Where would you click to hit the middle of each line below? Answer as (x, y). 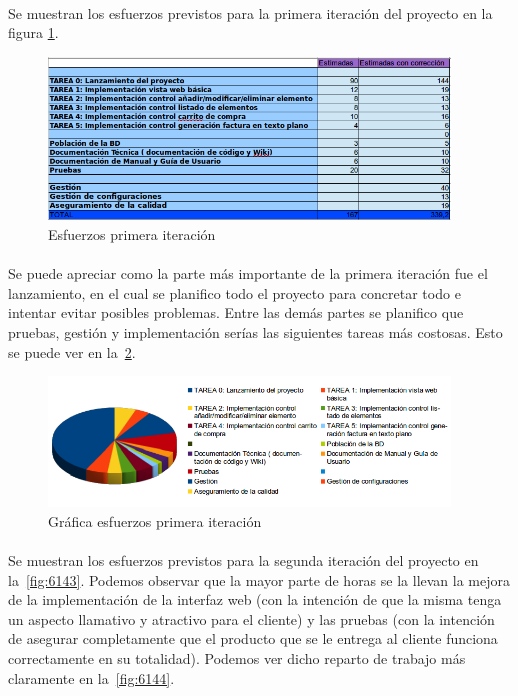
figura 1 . (33, 32)
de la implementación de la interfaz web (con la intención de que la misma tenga (255, 599)
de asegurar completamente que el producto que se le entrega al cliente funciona (253, 638)
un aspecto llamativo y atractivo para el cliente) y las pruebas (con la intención (251, 618)
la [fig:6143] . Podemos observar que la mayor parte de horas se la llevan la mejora (259, 579)
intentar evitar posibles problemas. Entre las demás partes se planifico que (236, 312)
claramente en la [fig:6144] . (91, 677)
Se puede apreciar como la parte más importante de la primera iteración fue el (248, 273)
